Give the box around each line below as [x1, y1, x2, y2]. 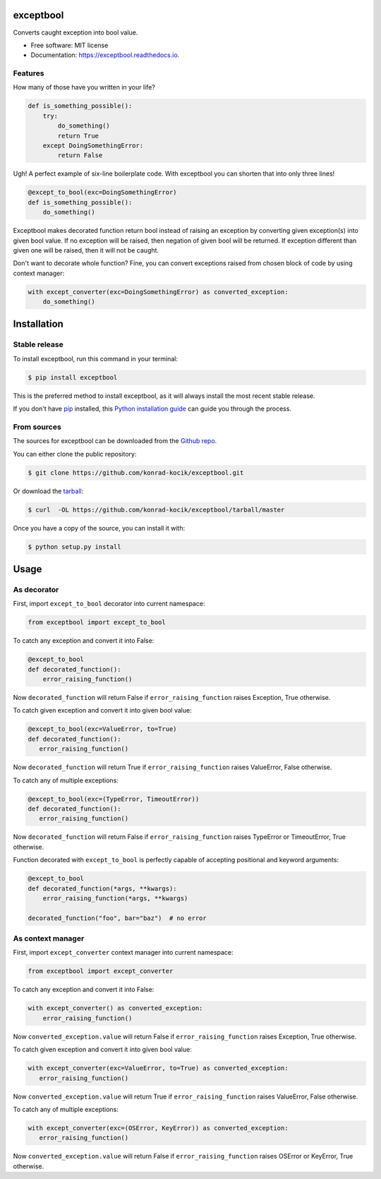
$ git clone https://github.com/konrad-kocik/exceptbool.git [28, 468, 244, 476]
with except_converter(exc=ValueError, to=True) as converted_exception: [28, 1064, 289, 1072]
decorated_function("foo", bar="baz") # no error [28, 914, 207, 922]
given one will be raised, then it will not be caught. [13, 246, 159, 254]
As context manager [13, 933, 85, 943]
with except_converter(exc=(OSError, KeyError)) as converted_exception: [28, 1124, 289, 1132]
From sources [13, 422, 61, 432]
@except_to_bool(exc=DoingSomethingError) [28, 188, 177, 197]
